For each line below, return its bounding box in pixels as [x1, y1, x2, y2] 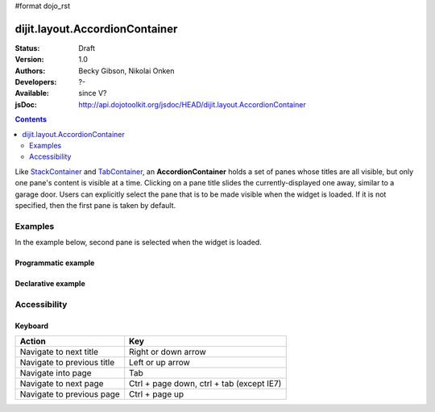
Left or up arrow [129, 357, 191, 368]
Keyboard [14, 321, 48, 331]
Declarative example [14, 279, 85, 289]
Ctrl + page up [129, 389, 184, 400]
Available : [14, 89, 50, 98]
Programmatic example [14, 258, 95, 268]
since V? [78, 89, 107, 98]
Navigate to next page [19, 378, 104, 389]
